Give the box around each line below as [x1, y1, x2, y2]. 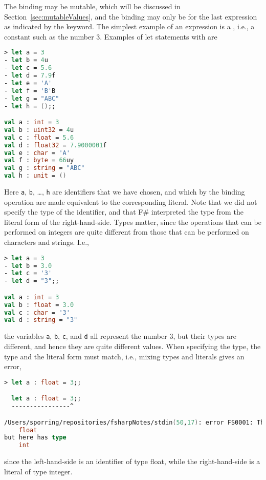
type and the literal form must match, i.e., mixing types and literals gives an [4, 351, 245, 361]
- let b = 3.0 [4, 262, 52, 270]
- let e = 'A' [4, 79, 52, 87]
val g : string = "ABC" [4, 164, 85, 172]
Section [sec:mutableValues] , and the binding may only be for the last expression [4, 11, 257, 22]
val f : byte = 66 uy [4, 157, 74, 164]
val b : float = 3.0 [4, 301, 74, 309]
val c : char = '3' [4, 309, 70, 316]
